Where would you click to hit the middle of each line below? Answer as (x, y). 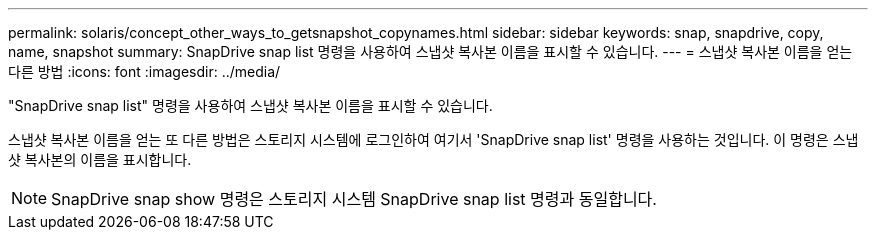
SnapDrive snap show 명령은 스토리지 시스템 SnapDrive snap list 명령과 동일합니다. (354, 199)
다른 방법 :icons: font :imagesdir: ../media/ (144, 71)
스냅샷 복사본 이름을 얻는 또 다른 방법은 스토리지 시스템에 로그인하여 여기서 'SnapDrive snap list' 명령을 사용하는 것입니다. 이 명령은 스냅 (433, 139)
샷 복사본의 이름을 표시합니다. (100, 159)
